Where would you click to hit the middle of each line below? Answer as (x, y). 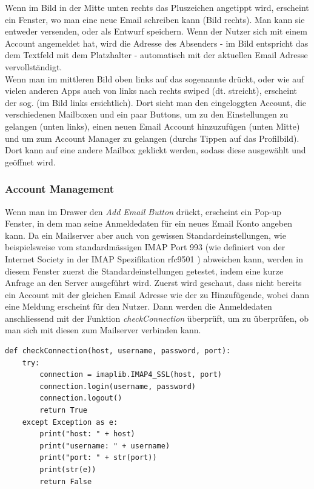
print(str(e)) (68, 470)
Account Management (59, 189)
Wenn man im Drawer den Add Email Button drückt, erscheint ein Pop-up (143, 211)
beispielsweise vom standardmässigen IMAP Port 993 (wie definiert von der (145, 247)
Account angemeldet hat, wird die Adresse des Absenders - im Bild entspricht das (157, 43)
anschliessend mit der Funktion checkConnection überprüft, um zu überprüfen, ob (157, 318)
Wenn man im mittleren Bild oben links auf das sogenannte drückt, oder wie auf (155, 78)
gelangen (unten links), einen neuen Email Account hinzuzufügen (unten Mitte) (152, 126)
